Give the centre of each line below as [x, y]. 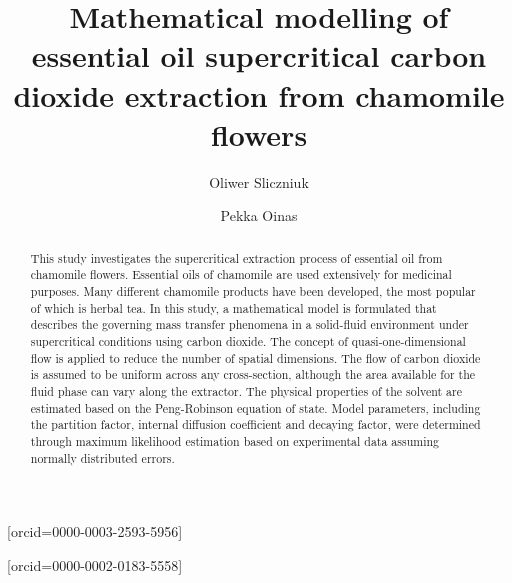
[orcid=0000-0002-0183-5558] [95, 564]
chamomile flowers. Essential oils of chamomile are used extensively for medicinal [241, 274]
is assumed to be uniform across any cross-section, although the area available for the [253, 374]
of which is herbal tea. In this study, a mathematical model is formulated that [233, 307]
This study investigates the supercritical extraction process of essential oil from [236, 257]
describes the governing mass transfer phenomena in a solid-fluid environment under [249, 324]
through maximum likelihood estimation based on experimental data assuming [235, 440]
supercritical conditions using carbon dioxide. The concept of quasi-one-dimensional [248, 340]
